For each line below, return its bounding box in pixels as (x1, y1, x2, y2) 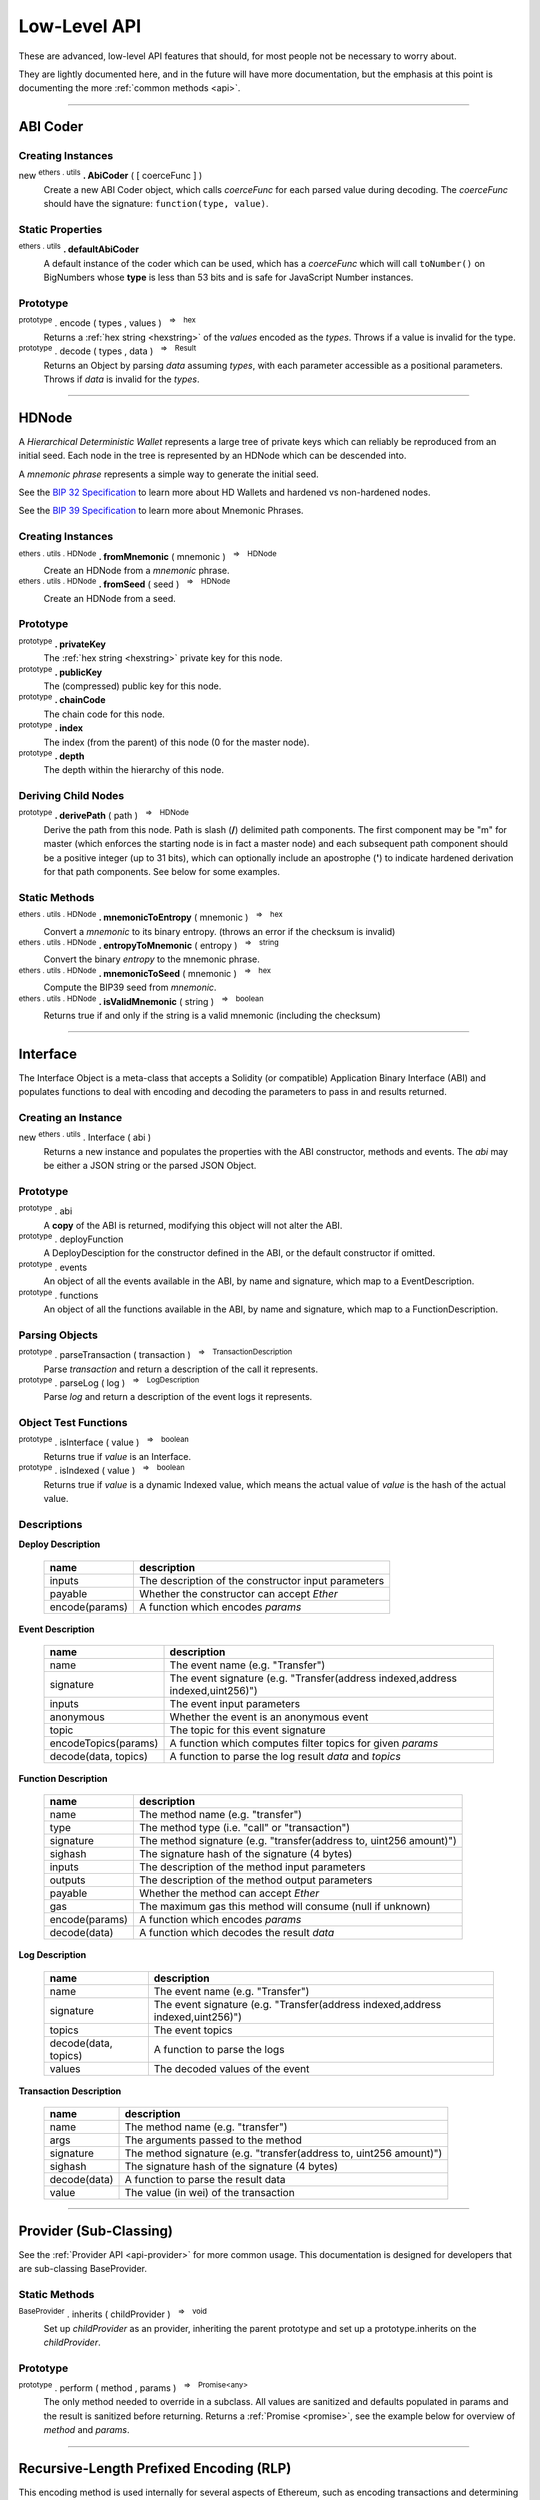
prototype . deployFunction (18, 1231, 124, 1245)
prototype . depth (18, 748, 85, 762)
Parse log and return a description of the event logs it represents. (43, 1391, 313, 1403)
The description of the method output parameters (138, 1873, 373, 1887)
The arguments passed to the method (124, 2133, 302, 2147)
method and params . (43, 2424, 130, 2436)
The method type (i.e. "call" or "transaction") (138, 1821, 350, 1835)
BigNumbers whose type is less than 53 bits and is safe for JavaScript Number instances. (43, 271, 414, 284)
